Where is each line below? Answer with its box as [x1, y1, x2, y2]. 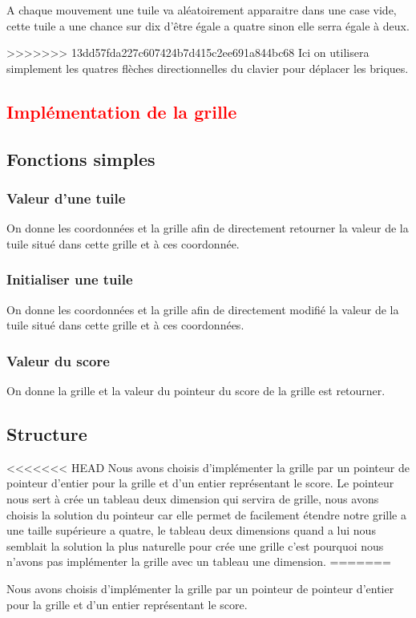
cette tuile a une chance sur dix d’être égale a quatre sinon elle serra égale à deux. [6, 17, 410, 34]
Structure [6, 421, 87, 446]
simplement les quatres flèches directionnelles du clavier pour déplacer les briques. [6, 59, 409, 76]
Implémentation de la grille [6, 99, 237, 123]
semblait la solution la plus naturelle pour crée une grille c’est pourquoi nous [6, 537, 384, 554]
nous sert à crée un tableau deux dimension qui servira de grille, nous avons [6, 490, 379, 507]
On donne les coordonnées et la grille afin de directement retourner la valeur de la [6, 220, 409, 236]
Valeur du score [6, 350, 110, 370]
